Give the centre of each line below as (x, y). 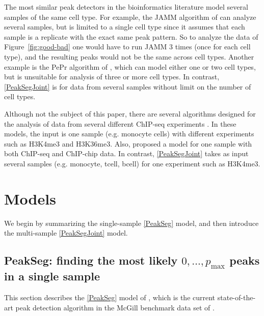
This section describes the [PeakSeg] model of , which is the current (110, 297)
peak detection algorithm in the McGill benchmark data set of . (115, 307)
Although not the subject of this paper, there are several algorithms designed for (130, 113)
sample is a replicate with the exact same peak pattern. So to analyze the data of (131, 36)
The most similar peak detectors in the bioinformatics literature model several (126, 7)
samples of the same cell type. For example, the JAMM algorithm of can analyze (130, 17)
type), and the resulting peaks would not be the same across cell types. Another (129, 56)
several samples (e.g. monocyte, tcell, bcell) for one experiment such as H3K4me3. (132, 163)
